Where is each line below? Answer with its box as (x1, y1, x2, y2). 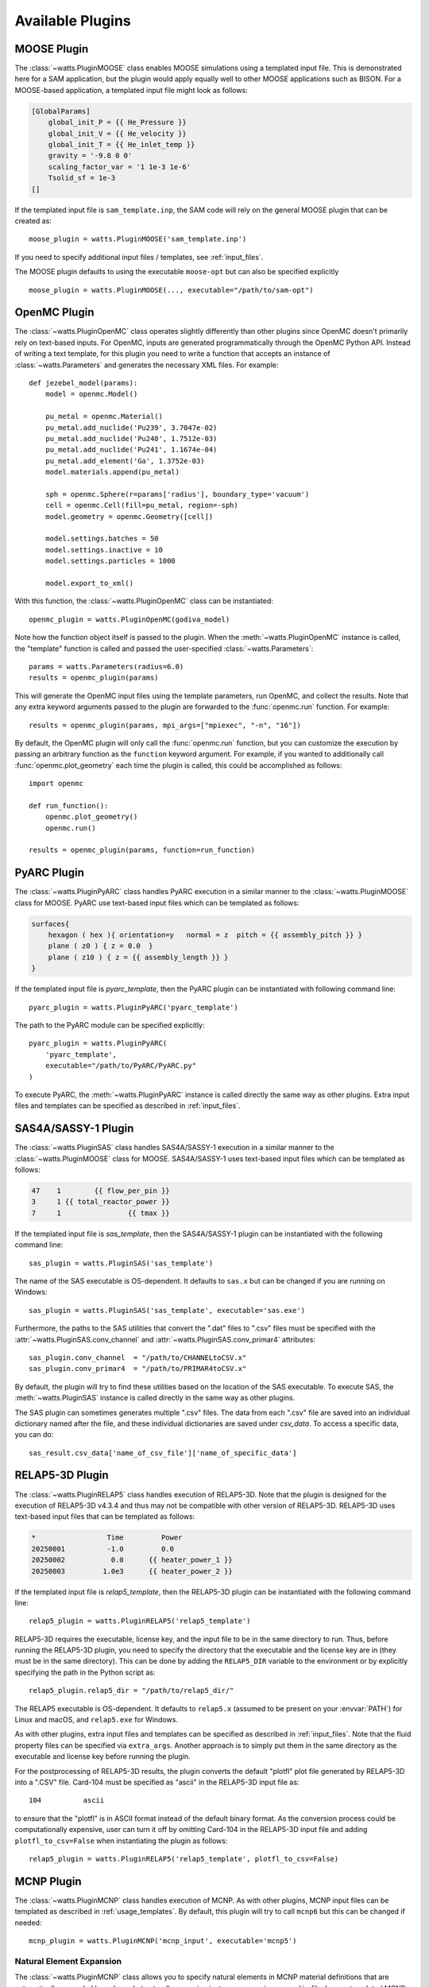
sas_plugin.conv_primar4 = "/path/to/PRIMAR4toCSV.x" (29, 1364, 247, 1373)
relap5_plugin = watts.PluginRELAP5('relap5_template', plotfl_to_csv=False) (29, 1854, 339, 1863)
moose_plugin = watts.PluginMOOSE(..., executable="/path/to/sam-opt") (29, 285, 314, 294)
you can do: (14, 1430, 54, 1439)
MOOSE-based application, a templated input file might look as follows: (14, 85, 248, 95)
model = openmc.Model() (44, 389, 138, 399)
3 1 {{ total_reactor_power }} (31, 1197, 170, 1207)
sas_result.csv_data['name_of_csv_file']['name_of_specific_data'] (29, 1448, 297, 1458)
